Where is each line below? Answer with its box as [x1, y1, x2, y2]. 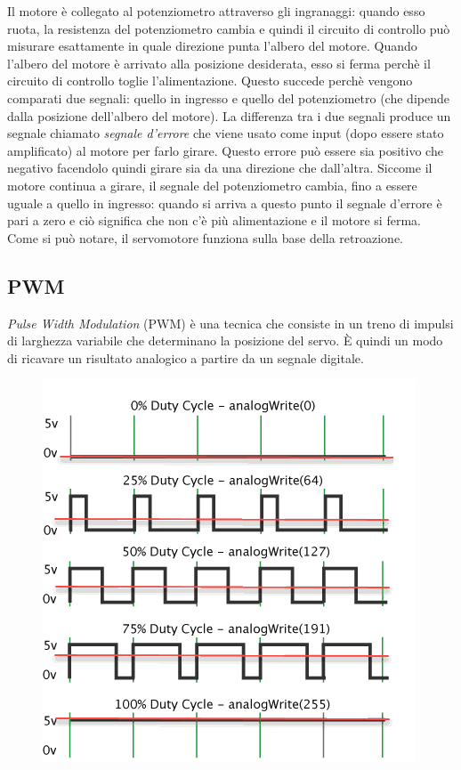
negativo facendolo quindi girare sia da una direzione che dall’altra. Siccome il [7, 158, 433, 177]
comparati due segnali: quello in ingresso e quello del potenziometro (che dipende [7, 88, 449, 107]
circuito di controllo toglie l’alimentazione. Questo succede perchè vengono [7, 71, 413, 90]
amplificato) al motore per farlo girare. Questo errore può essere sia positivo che [7, 141, 443, 159]
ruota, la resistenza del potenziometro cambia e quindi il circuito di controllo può [7, 19, 450, 37]
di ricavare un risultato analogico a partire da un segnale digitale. [7, 348, 364, 367]
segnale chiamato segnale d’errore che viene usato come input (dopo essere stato [7, 124, 444, 142]
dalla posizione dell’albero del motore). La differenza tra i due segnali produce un [7, 106, 451, 125]
